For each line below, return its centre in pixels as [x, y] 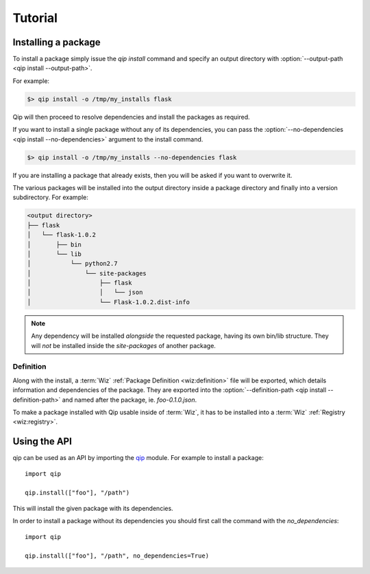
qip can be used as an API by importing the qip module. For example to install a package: [138, 458]
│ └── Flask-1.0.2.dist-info [108, 302]
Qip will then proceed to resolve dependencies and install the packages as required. [131, 117]
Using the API [42, 442]
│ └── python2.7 [72, 264]
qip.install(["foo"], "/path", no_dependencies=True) [117, 556]
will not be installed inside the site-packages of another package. [123, 345]
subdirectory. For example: [51, 197]
